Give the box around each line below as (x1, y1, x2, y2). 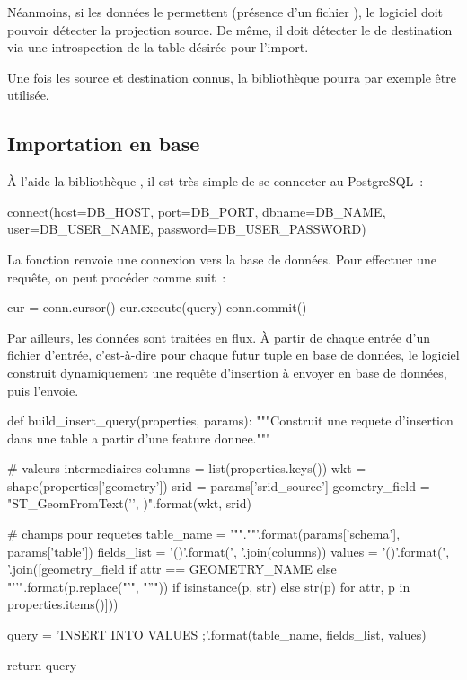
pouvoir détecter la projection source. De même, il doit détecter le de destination (7, 20, 453, 39)
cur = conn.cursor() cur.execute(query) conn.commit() (7, 298, 307, 317)
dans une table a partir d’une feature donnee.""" (7, 428, 271, 447)
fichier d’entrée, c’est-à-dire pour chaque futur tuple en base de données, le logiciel (7, 345, 460, 364)
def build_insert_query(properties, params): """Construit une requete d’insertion (7, 411, 454, 430)
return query (7, 655, 77, 674)
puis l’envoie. (7, 380, 79, 399)
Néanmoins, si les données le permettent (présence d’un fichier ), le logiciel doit (7, 3, 444, 21)
